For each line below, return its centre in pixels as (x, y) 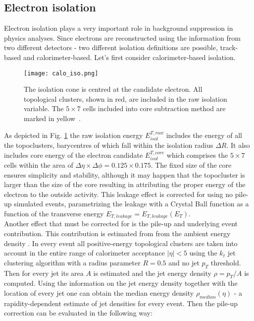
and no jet (184, 262)
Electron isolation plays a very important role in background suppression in (119, 28)
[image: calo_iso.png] (61, 73)
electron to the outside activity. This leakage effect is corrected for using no (119, 194)
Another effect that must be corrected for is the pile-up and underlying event (121, 224)
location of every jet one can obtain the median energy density (99, 293)
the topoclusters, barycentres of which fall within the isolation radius (109, 145)
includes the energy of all (204, 135)
